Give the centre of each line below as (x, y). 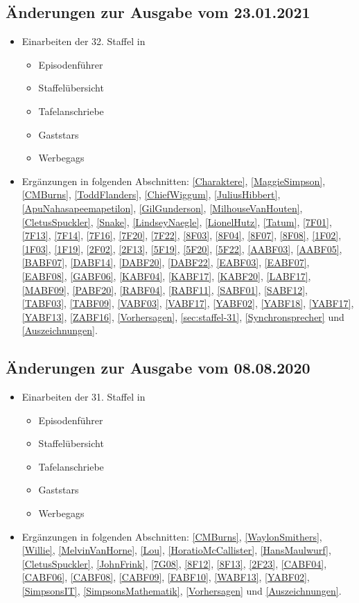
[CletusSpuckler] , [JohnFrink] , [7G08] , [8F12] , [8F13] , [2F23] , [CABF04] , (174, 563)
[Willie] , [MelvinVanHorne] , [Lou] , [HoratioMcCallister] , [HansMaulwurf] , (176, 550)
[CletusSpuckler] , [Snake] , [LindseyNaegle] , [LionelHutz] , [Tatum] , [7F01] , (177, 221)
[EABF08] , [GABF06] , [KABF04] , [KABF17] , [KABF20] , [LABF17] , (166, 276)
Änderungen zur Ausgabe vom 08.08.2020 (158, 368)
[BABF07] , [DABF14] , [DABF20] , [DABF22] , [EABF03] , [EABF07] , (166, 262)
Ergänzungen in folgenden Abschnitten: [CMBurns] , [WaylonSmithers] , (172, 536)
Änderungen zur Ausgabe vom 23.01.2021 (158, 12)
